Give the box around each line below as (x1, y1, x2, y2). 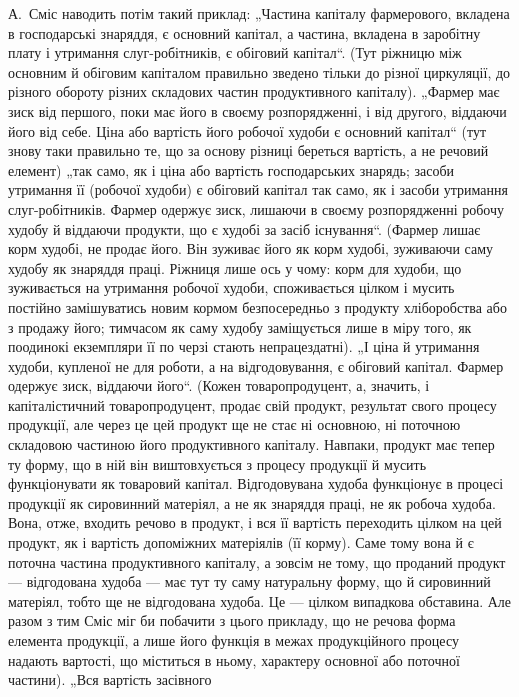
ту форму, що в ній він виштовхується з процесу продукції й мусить (8, 453, 427, 474)
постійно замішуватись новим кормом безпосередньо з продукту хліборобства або (8, 296, 507, 317)
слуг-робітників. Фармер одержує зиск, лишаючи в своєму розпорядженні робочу (8, 198, 504, 219)
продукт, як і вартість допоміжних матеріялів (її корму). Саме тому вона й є (8, 532, 474, 553)
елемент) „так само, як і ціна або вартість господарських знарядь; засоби (8, 159, 455, 180)
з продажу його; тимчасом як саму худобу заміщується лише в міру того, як (8, 316, 472, 337)
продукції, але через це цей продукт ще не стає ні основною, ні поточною (8, 414, 461, 435)
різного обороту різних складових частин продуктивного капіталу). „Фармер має (8, 81, 500, 102)
